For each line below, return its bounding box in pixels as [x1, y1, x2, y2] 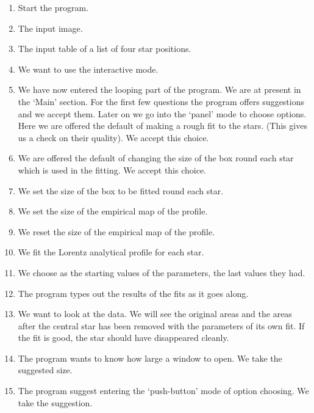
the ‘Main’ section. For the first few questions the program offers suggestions [18, 95, 305, 108]
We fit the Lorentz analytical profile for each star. [18, 246, 204, 258]
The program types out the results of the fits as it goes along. [18, 287, 249, 299]
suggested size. [18, 364, 73, 376]
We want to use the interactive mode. [18, 62, 159, 75]
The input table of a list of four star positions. [18, 42, 191, 55]
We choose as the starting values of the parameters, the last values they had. [18, 266, 305, 279]
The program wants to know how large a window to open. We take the [18, 351, 282, 364]
